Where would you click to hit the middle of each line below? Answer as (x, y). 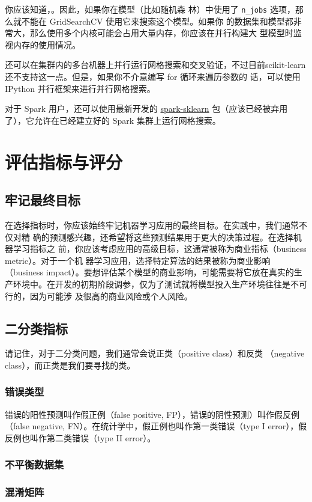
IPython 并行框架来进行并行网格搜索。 (80, 88)
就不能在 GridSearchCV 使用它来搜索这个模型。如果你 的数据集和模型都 (153, 21)
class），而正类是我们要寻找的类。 (70, 365)
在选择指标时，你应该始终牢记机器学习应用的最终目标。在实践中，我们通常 (152, 225)
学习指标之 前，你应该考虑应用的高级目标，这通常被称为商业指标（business (160, 249)
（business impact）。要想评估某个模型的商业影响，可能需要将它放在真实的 (149, 272)
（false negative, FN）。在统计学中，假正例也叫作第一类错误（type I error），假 (156, 426)
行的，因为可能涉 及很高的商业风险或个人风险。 (99, 295)
